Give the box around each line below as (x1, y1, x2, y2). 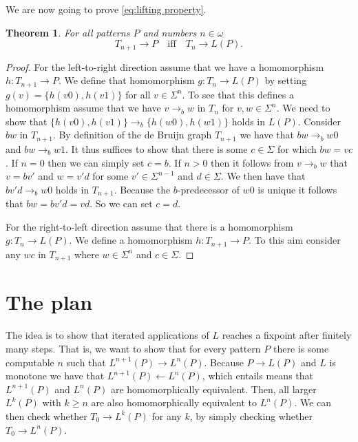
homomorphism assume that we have (6, 101, 161, 115)
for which (277, 141, 317, 156)
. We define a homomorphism (69, 233, 193, 247)
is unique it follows (257, 182, 337, 196)
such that (66, 355, 106, 369)
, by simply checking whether (189, 408, 313, 423)
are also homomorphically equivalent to (91, 395, 257, 410)
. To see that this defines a (182, 87, 294, 101)
